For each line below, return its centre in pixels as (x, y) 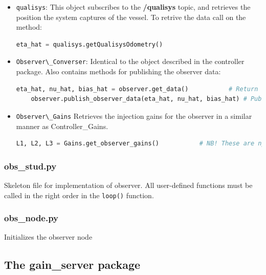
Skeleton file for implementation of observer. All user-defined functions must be (128, 185)
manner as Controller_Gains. (62, 126)
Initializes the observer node (48, 237)
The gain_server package (72, 265)
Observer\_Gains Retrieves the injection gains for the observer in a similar (134, 115)
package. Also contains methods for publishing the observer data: (118, 71)
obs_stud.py (30, 166)
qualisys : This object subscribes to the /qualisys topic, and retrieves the (133, 7)
